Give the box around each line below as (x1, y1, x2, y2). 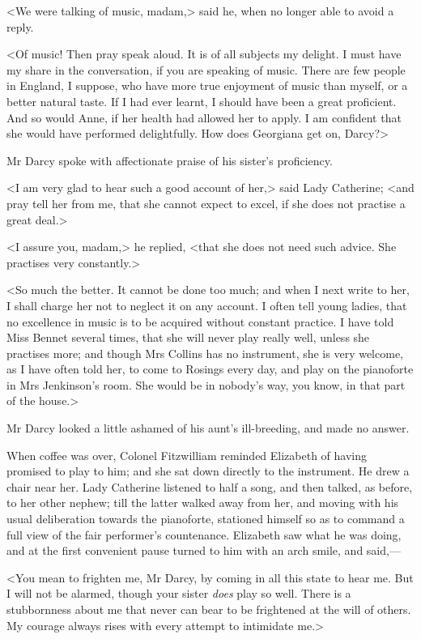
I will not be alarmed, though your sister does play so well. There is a (6, 585, 351, 602)
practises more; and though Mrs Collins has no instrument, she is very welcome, (6, 344, 403, 361)
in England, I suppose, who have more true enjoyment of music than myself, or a (6, 77, 408, 94)
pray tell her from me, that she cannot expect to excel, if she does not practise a (6, 194, 406, 211)
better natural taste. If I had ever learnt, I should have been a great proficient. (6, 92, 397, 109)
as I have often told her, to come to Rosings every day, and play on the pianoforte (6, 360, 414, 377)
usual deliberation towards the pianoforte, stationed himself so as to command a (6, 510, 405, 527)
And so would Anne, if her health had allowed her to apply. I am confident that (6, 109, 402, 126)
